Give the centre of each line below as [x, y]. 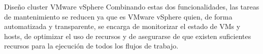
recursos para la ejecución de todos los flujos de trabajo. [91, 46]
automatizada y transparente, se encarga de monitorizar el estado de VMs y [122, 26]
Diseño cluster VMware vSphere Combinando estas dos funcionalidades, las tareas [132, 6]
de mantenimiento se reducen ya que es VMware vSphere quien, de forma [118, 16]
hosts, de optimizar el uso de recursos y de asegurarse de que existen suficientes [128, 36]
